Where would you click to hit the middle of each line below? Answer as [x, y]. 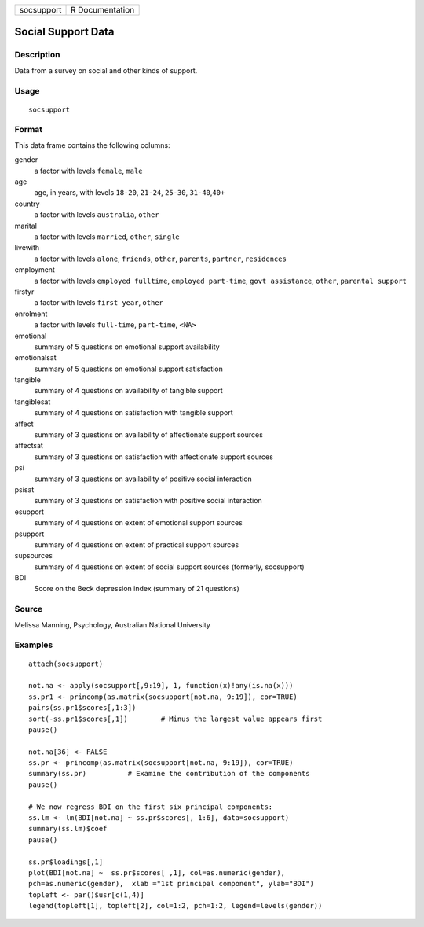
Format [29, 130]
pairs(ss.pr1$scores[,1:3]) [82, 708]
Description [37, 55]
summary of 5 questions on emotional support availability [127, 347]
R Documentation [102, 10]
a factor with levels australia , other [97, 215]
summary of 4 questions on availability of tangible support [128, 391]
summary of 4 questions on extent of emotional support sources [138, 523]
